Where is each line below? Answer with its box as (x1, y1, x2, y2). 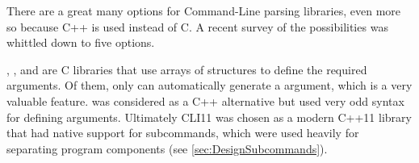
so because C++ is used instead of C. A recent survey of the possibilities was (6, 18, 388, 35)
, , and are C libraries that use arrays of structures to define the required (6, 61, 367, 77)
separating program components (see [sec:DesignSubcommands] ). (6, 140, 328, 157)
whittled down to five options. (6, 34, 155, 51)
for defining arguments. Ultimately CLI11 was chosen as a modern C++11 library (6, 108, 412, 125)
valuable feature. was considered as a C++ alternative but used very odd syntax (6, 92, 404, 109)
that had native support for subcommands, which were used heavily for (6, 124, 359, 141)
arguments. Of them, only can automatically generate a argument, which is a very (6, 77, 413, 94)
